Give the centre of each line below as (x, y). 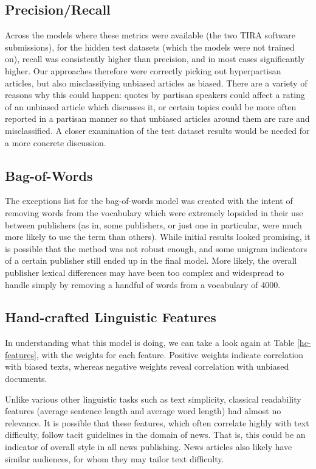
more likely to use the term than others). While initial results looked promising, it (158, 237)
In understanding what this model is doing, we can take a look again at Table (150, 343)
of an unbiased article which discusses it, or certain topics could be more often (151, 106)
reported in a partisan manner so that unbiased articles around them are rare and (157, 118)
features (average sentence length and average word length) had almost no (143, 411)
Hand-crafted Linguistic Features (111, 317)
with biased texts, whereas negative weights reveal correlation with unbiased (147, 366)
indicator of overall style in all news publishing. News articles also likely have (149, 447)
